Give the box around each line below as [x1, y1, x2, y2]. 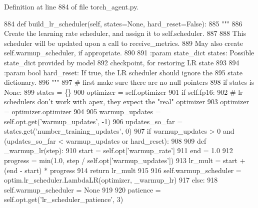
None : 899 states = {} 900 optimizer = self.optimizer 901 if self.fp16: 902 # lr [4, 86, 243, 97]
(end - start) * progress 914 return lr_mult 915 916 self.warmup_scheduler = [4, 165, 241, 175]
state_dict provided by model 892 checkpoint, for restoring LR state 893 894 [4, 57, 239, 67]
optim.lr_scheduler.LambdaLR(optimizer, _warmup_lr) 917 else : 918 [4, 175, 218, 185]
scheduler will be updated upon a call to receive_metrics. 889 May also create [4, 37, 243, 48]
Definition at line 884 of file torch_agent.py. [4, 1, 139, 11]
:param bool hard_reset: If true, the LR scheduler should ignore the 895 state [4, 67, 242, 77]
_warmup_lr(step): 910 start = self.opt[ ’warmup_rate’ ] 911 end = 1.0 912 [4, 145, 233, 156]
